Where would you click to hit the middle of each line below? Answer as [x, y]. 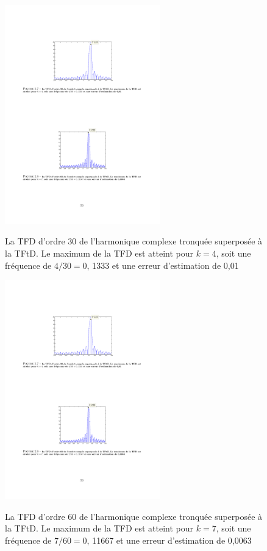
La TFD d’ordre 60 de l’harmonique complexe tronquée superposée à [134, 516]
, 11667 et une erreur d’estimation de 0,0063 [169, 540]
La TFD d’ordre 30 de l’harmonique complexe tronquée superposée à [134, 241]
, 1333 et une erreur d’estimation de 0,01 [163, 265]
